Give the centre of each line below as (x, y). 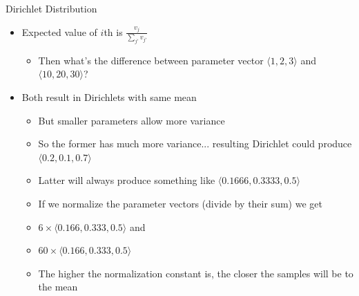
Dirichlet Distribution (51, 8)
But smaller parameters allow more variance (132, 120)
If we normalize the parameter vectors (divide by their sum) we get (180, 204)
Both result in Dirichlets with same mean (109, 97)
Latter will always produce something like (127, 180)
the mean (58, 287)
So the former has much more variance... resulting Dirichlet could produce (195, 144)
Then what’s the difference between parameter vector (151, 60)
